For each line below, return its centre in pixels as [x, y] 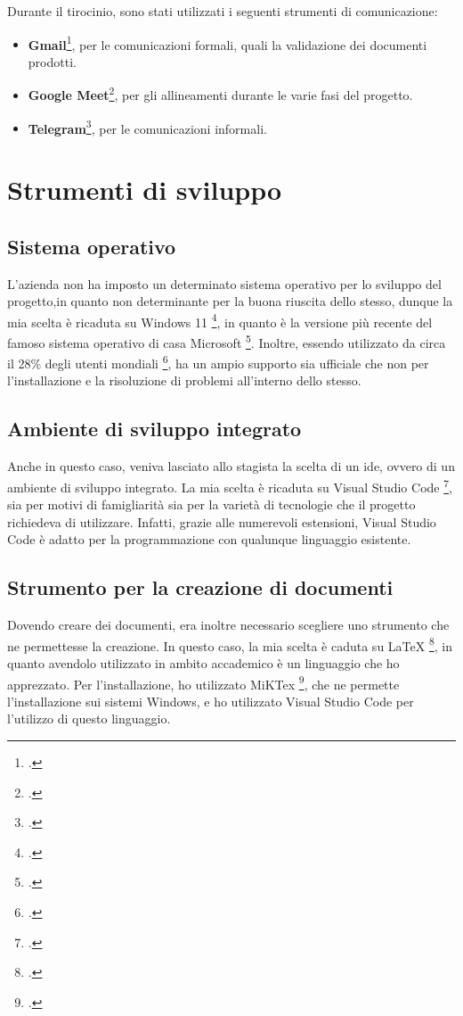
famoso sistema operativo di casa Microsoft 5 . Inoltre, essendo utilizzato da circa [227, 341]
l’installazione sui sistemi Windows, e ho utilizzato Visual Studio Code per [211, 701]
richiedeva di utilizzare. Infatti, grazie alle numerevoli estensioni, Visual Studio [222, 521]
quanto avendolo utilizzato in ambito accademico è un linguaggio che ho [203, 662]
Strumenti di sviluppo [145, 190]
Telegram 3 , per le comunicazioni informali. [147, 127]
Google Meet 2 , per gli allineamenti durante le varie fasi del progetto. [220, 94]
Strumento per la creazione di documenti [200, 587]
